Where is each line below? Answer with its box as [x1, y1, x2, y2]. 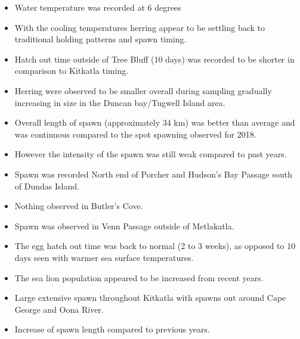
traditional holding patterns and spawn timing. [14, 33, 187, 45]
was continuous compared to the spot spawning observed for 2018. [14, 127, 256, 140]
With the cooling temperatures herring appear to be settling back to [14, 21, 265, 33]
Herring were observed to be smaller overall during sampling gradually [14, 84, 272, 97]
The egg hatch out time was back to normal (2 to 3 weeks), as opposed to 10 [14, 240, 296, 252]
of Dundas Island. [14, 179, 79, 192]
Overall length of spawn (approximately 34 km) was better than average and [14, 116, 295, 129]
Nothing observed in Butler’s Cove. [14, 200, 143, 212]
